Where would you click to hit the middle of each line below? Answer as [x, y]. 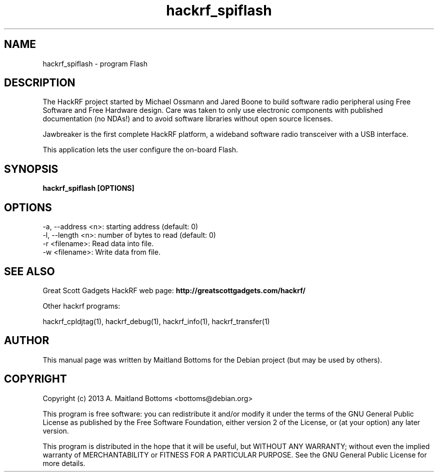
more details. [64, 463]
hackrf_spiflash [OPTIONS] [88, 188]
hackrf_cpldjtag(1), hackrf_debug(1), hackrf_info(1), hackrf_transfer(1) [156, 321]
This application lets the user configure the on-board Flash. [140, 150]
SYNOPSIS [31, 169]
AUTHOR [27, 341]
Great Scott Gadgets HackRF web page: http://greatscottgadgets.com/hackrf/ [174, 290]
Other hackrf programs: [81, 306]
